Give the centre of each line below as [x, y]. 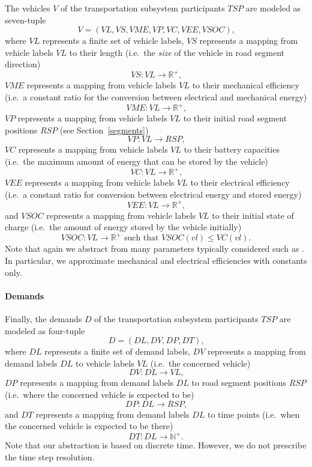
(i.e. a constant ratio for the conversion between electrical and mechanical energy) [156, 97]
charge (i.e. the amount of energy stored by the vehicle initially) [123, 227]
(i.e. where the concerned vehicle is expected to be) [100, 394]
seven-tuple [25, 20]
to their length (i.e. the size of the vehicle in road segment [177, 52]
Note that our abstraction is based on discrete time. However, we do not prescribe [156, 445]
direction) [23, 64]
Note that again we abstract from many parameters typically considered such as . [154, 249]
